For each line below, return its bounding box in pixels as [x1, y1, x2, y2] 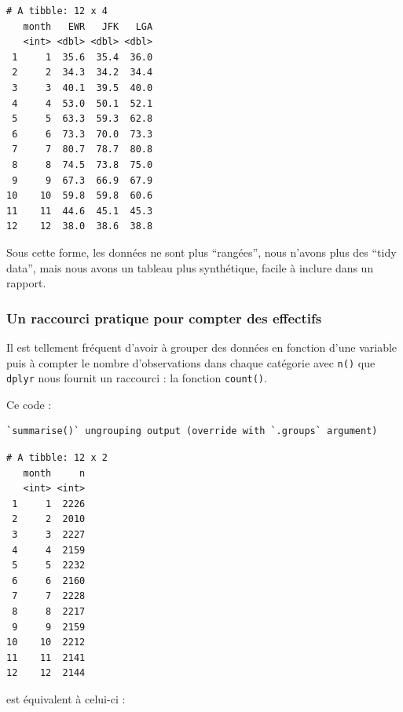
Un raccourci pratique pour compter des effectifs [6, 308, 322, 327]
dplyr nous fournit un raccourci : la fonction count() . [6, 370, 267, 386]
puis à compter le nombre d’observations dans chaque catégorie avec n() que [6, 354, 376, 371]
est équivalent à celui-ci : [6, 690, 126, 707]
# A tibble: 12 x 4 [6, 5, 108, 16]
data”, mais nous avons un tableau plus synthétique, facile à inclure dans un [6, 259, 374, 276]
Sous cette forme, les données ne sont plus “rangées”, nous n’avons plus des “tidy [6, 243, 397, 260]
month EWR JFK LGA [23, 20, 153, 32]
